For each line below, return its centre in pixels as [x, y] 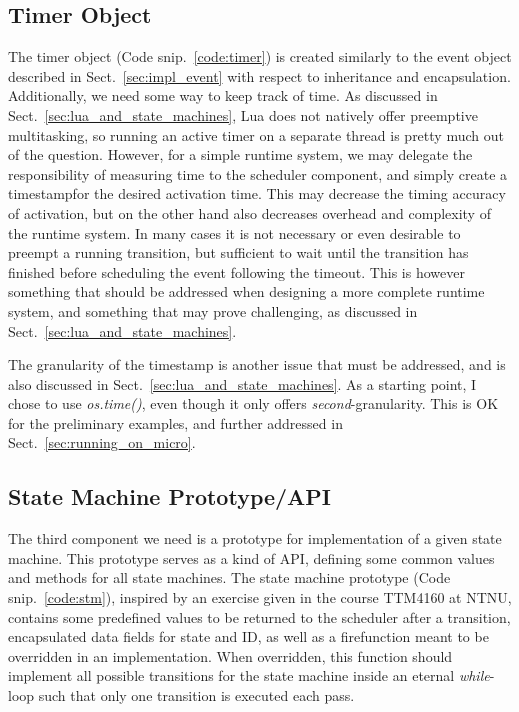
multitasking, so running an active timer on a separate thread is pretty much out [256, 134]
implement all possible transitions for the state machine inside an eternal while [249, 675]
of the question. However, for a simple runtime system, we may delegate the [240, 154]
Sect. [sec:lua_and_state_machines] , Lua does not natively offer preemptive [243, 114]
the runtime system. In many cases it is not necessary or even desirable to [234, 232]
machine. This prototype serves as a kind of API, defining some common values [251, 557]
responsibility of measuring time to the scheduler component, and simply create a [258, 173]
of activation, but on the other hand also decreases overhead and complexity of [249, 212]
